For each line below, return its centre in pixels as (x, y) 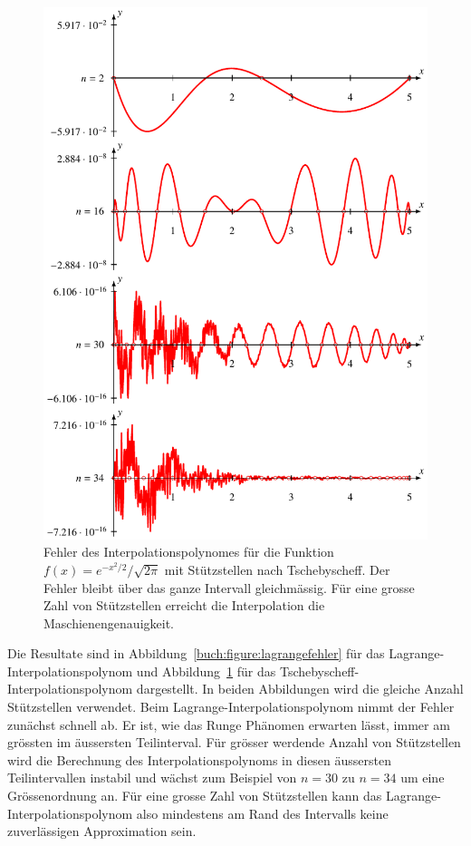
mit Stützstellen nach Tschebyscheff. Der (277, 569)
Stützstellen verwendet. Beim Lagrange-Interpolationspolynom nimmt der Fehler (231, 707)
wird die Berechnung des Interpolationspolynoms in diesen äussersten (200, 759)
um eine (423, 778)
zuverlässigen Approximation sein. (102, 831)
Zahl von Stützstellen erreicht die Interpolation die (184, 605)
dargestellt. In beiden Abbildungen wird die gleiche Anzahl (300, 689)
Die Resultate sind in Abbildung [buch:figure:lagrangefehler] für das (196, 653)
